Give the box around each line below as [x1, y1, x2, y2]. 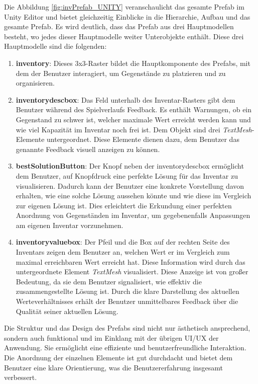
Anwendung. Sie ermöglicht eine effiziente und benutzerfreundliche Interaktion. [4, 342, 246, 353]
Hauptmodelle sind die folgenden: [4, 41, 107, 51]
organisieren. [16, 78, 55, 88]
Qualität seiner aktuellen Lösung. [16, 305, 118, 316]
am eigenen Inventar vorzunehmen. [16, 219, 123, 230]
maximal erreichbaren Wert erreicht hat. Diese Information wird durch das [16, 256, 245, 267]
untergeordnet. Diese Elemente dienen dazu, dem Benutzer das [47, 134, 239, 144]
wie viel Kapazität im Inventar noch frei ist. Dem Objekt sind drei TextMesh [16, 124, 252, 134]
